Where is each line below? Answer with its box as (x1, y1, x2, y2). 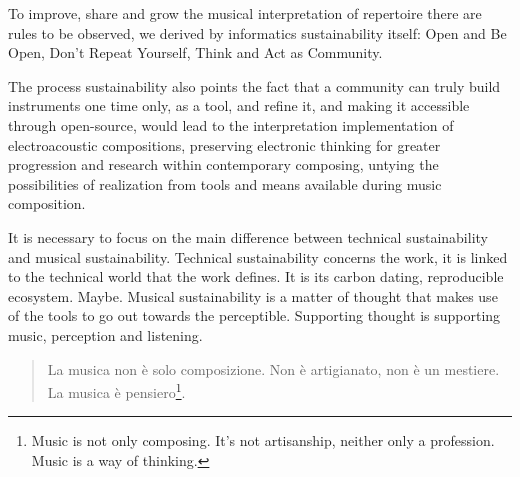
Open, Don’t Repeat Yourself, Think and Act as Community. (8, 42, 383, 63)
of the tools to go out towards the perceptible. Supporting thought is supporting (8, 305, 501, 326)
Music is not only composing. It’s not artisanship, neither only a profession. (31, 430, 495, 451)
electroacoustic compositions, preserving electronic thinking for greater (8, 134, 441, 155)
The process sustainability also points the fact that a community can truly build (8, 75, 501, 96)
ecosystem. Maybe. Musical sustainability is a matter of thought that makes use (8, 285, 498, 306)
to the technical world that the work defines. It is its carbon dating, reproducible (8, 266, 504, 287)
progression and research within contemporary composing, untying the (8, 154, 439, 175)
